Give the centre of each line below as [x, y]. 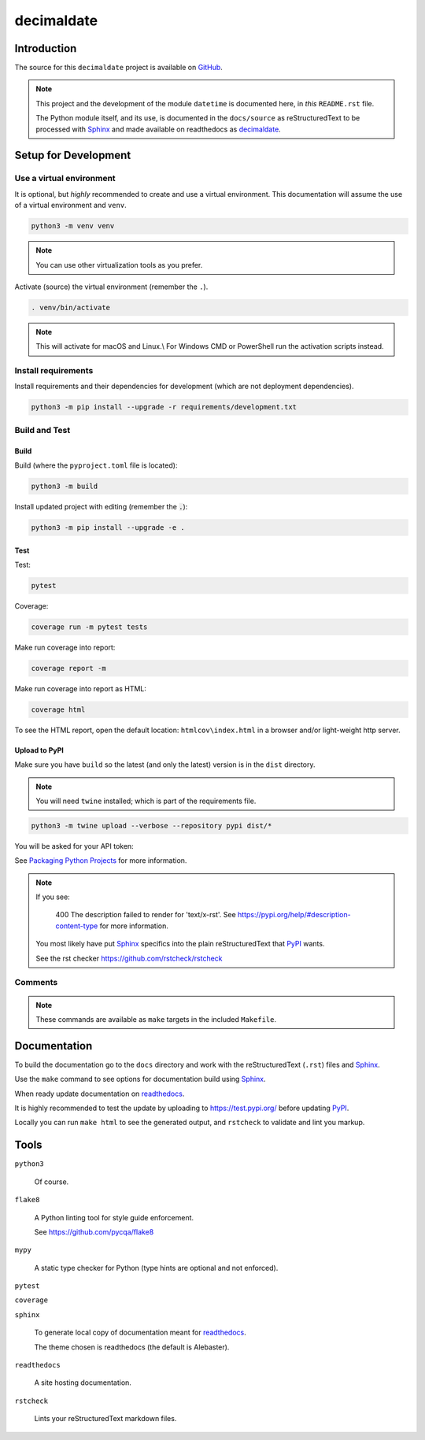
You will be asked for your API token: [74, 846]
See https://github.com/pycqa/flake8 [94, 1231]
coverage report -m [68, 668]
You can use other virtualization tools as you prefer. [119, 265]
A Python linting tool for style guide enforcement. [114, 1217]
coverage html [58, 709]
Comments [36, 983]
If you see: [53, 897]
